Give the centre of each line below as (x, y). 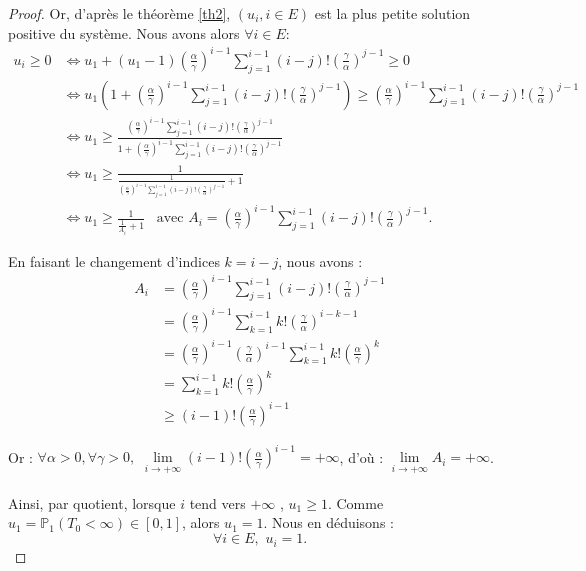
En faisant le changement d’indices (114, 260)
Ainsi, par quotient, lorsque (92, 502)
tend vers (217, 502)
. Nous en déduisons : (328, 522)
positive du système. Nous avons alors (124, 32)
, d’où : (361, 456)
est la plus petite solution (392, 13)
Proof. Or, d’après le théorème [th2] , (119, 13)
